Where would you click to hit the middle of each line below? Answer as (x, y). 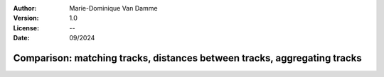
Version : (26, 18)
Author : (25, 8)
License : (26, 28)
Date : (21, 38)
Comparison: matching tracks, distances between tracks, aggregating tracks (187, 58)
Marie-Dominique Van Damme (113, 8)
